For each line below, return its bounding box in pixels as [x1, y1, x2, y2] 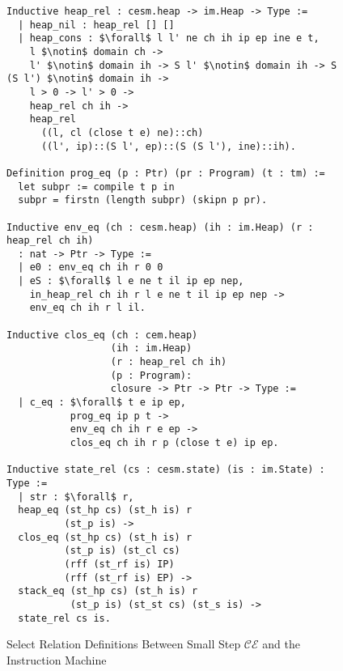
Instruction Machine [6, 651, 107, 668]
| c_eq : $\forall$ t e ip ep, [18, 397, 186, 409]
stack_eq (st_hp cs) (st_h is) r [18, 585, 198, 597]
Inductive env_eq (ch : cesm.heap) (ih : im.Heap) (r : [6, 221, 314, 233]
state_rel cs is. [18, 612, 111, 624]
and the [262, 635, 300, 652]
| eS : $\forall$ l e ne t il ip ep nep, [18, 275, 244, 287]
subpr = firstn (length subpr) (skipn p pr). [18, 194, 268, 206]
